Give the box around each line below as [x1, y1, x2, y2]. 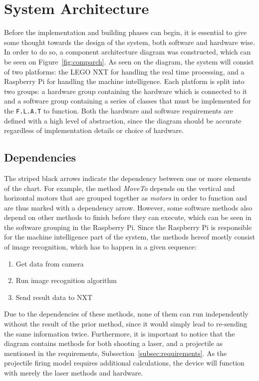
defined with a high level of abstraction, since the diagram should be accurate [4, 115, 242, 125]
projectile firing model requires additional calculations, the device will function [4, 357, 245, 368]
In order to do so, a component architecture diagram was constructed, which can [4, 46, 251, 57]
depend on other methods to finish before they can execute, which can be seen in [4, 212, 252, 222]
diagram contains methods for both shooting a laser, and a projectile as [4, 338, 223, 348]
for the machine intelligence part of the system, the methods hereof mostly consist [4, 231, 255, 242]
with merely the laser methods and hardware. [4, 367, 143, 378]
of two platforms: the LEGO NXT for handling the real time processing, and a [4, 66, 245, 76]
